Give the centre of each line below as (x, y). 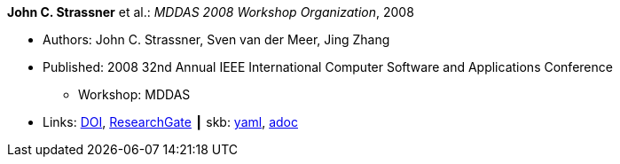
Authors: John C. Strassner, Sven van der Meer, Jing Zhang (216, 39)
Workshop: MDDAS (134, 94)
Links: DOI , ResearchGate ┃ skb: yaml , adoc (170, 122)
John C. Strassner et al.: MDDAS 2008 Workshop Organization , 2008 (211, 12)
